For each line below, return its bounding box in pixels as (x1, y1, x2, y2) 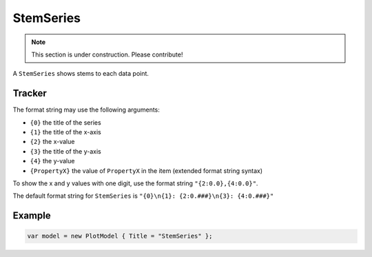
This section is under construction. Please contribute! (31, 50, 183, 59)
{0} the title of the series (30, 118, 101, 127)
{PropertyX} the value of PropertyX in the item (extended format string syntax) (30, 166, 263, 175)
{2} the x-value (30, 138, 75, 146)
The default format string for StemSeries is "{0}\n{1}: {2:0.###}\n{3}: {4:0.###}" (12, 192, 274, 200)
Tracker (12, 88, 48, 99)
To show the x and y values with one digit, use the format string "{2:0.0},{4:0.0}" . (12, 179, 258, 187)
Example (12, 210, 51, 222)
